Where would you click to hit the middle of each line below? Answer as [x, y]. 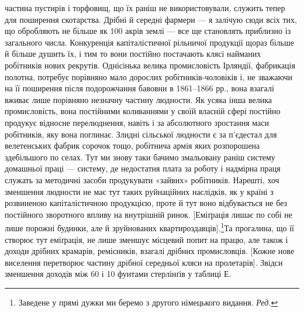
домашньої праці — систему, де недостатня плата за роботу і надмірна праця [143, 168]
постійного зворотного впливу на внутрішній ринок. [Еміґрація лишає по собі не [149, 214]
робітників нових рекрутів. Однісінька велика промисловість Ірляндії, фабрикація [150, 65]
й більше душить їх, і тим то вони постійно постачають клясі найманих [133, 54]
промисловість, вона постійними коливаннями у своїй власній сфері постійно [143, 111]
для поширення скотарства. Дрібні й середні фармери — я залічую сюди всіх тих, [151, 19]
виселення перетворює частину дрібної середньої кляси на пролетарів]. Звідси [144, 262]
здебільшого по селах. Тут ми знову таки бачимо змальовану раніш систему [140, 157]
